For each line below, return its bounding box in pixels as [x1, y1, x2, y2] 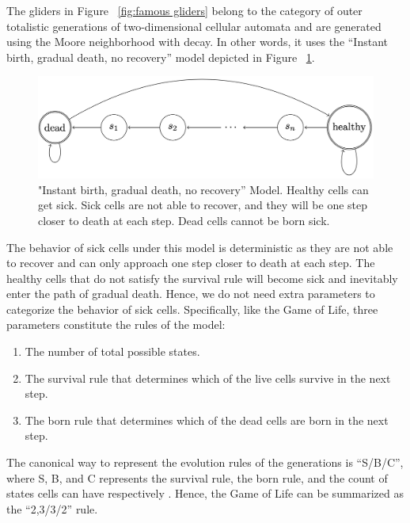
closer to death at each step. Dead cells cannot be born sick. [38, 212, 330, 228]
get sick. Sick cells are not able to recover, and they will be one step [38, 197, 368, 213]
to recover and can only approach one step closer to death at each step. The [6, 254, 375, 271]
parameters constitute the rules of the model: [6, 316, 226, 333]
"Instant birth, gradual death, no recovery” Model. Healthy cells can [38, 181, 369, 197]
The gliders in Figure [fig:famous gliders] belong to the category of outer [6, 2, 363, 18]
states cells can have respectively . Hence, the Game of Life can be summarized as [6, 485, 404, 502]
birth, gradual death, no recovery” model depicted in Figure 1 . [6, 48, 315, 65]
